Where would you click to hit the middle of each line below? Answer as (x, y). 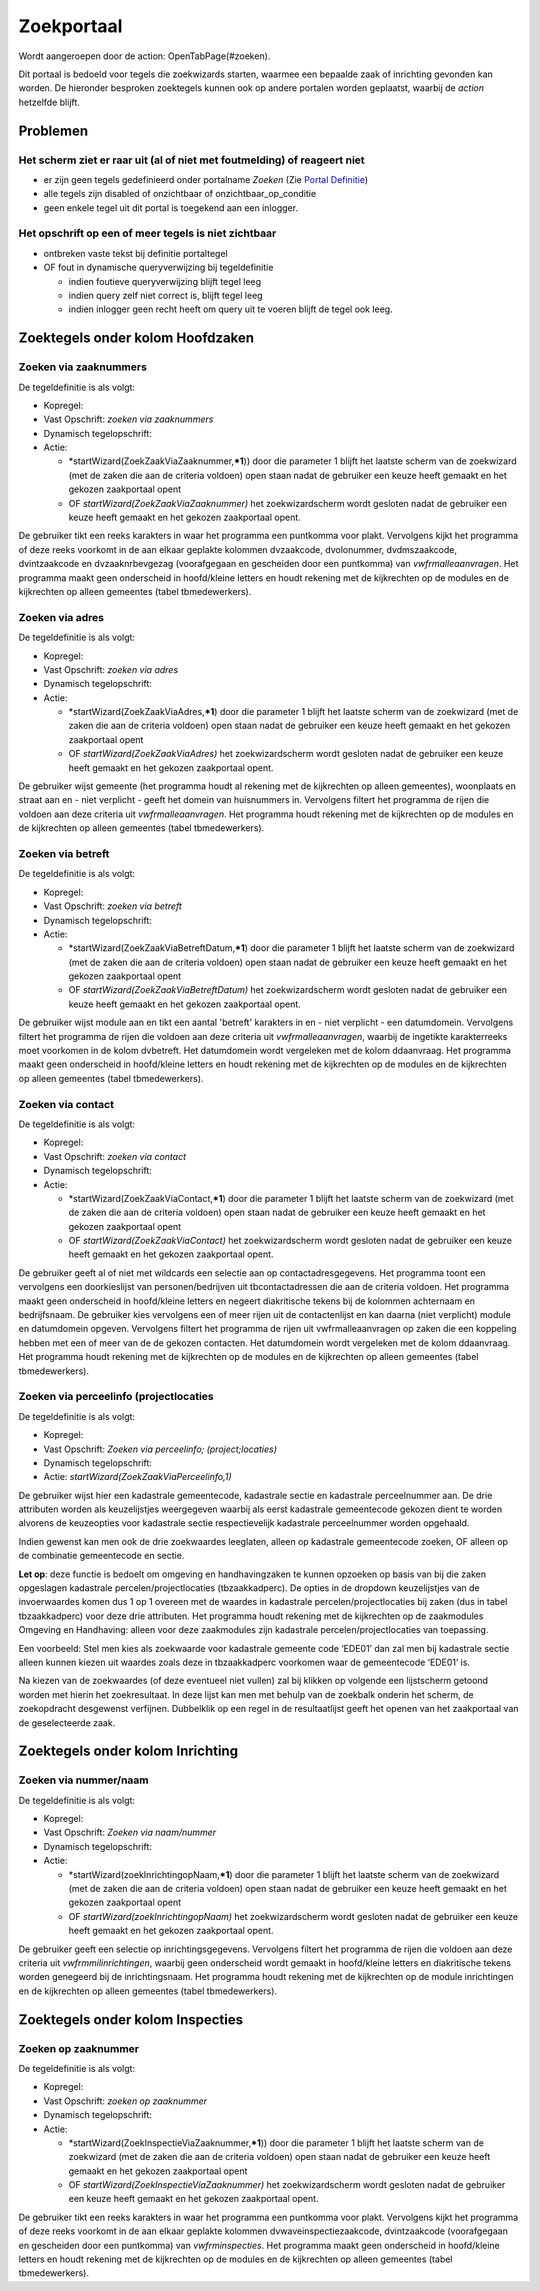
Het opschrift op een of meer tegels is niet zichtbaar (147, 233)
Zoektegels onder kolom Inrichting (128, 1751)
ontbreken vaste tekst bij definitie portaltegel (136, 253)
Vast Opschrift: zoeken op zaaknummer (125, 2101)
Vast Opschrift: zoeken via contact (115, 1156)
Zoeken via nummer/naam (83, 1780)
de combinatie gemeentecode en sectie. (101, 1556)
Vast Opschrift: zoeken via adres (111, 669)
